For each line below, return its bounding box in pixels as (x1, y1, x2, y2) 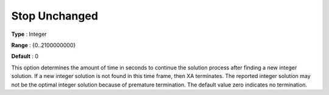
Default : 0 (11, 52, 39, 60)
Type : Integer (11, 30, 47, 38)
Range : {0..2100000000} (11, 41, 76, 49)
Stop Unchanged (11, 9, 99, 23)
